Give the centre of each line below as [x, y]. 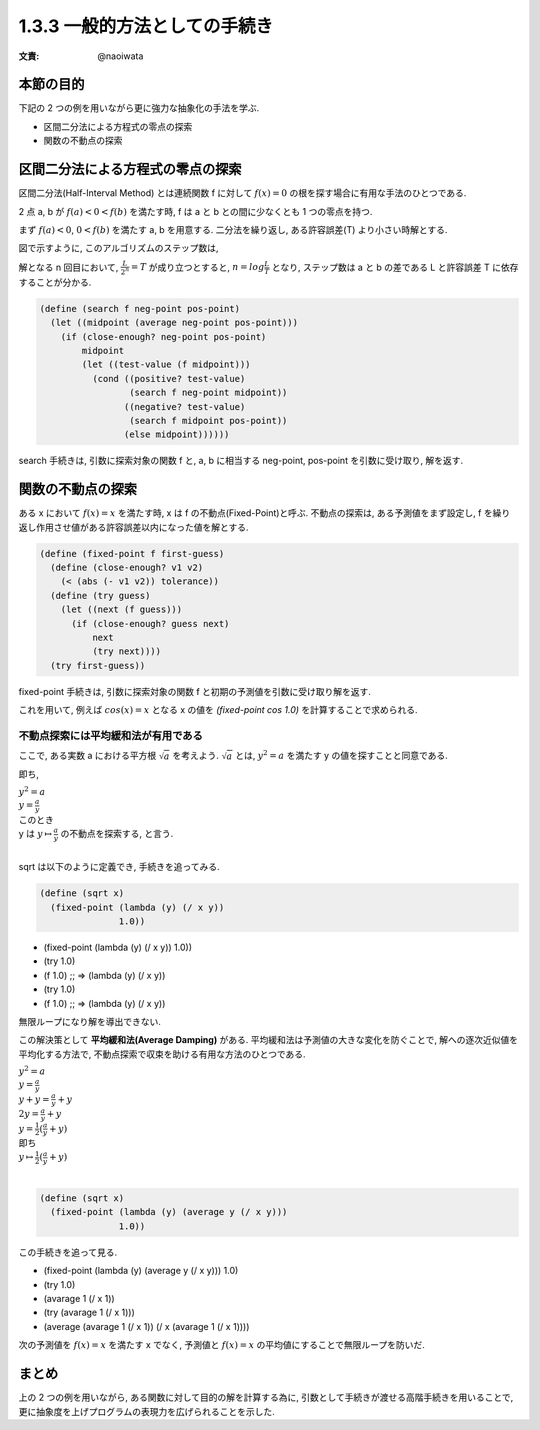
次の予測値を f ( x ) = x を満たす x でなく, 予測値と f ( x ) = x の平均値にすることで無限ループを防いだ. [221, 1345]
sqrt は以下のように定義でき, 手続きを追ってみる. [119, 867]
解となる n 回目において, [68, 267]
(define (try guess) [100, 595]
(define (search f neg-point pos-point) [139, 308]
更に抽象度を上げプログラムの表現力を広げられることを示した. [146, 1411]
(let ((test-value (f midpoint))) [166, 364]
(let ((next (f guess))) [121, 609]
